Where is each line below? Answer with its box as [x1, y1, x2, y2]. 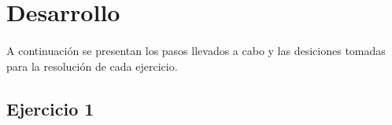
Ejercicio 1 [6, 96, 94, 120]
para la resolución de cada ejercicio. [6, 57, 178, 74]
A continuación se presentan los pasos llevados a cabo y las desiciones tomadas [6, 42, 386, 58]
